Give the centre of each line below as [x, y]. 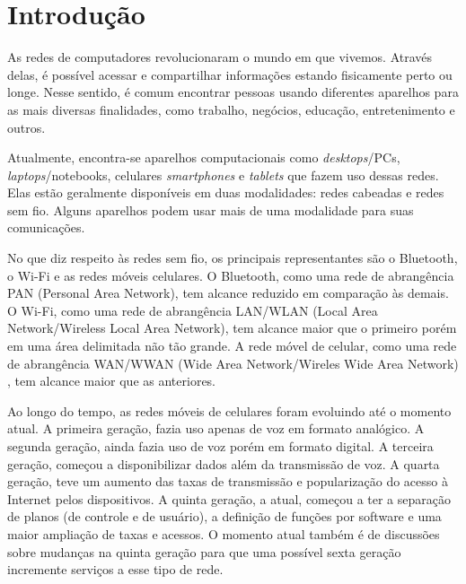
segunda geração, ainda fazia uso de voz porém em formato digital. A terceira [220, 446]
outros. [26, 127]
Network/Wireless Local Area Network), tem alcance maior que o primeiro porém [232, 328]
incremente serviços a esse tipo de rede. [115, 569]
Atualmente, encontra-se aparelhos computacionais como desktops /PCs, [204, 157]
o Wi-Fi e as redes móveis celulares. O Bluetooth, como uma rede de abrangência [231, 275]
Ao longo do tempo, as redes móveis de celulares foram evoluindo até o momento [229, 410]
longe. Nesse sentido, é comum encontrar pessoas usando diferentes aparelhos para [233, 92]
